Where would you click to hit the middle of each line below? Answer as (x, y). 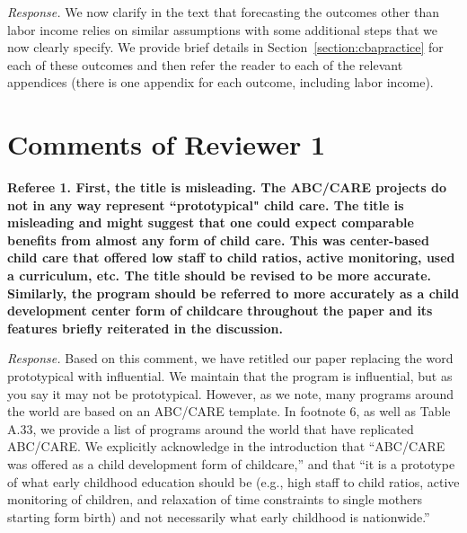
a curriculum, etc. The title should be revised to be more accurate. (219, 275)
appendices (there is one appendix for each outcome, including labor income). (220, 82)
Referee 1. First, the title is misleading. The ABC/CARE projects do (227, 187)
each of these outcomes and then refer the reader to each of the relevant (205, 64)
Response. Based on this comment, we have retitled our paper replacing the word (230, 358)
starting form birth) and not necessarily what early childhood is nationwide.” (219, 516)
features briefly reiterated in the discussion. (145, 328)
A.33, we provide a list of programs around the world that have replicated (211, 428)
